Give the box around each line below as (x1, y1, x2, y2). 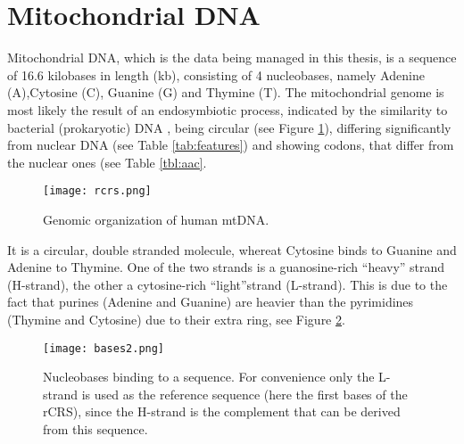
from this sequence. (43, 419, 148, 438)
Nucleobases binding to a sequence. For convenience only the (43, 367, 375, 386)
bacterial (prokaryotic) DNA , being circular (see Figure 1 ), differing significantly (7, 118, 452, 136)
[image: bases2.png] (43, 341, 165, 355)
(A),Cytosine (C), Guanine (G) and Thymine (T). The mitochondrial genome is (7, 83, 444, 102)
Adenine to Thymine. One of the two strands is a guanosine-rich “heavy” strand (7, 258, 445, 276)
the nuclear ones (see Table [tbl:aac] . (7, 152, 207, 171)
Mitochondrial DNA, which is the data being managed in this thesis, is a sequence (7, 48, 457, 67)
